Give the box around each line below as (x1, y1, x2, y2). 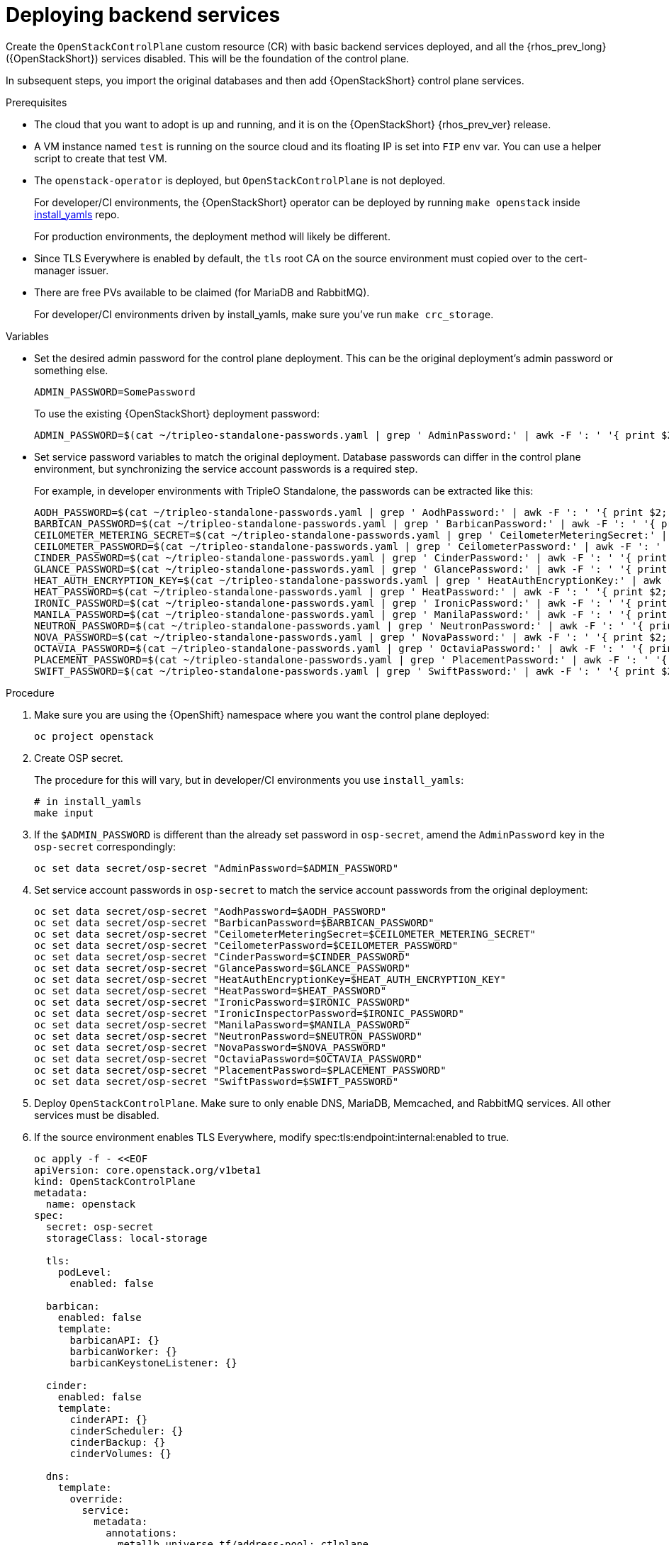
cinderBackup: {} (69, 1436, 166, 1448)
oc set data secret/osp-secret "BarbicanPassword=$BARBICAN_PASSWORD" (34, 916, 434, 928)
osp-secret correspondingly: (34, 840, 176, 853)
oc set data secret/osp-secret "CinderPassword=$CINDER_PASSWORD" (34, 950, 411, 962)
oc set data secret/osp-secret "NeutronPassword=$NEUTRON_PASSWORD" (34, 1030, 422, 1042)
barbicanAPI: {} (69, 1334, 160, 1346)
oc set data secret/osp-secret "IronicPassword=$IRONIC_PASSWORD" (34, 996, 411, 1008)
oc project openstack (34, 730, 154, 742)
